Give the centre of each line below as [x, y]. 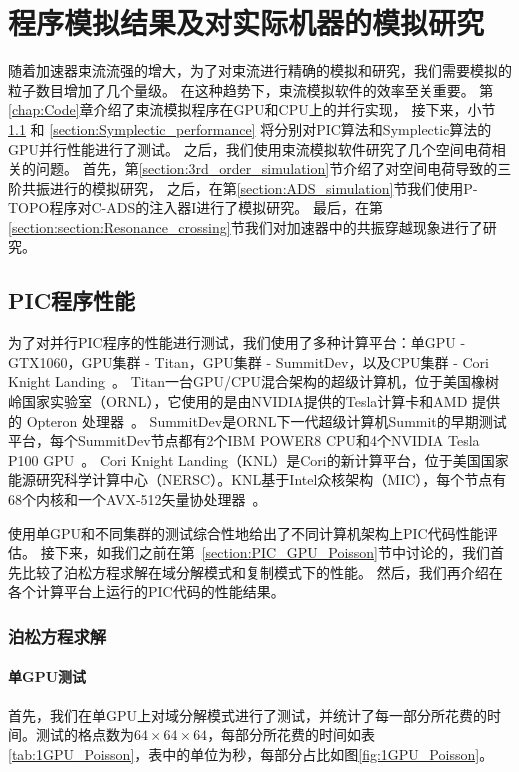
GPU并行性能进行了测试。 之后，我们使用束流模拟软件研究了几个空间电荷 [250, 148]
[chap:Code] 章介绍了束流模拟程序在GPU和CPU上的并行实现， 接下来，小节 [252, 109]
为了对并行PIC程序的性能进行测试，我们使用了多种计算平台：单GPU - [237, 342]
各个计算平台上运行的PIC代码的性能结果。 [146, 591]
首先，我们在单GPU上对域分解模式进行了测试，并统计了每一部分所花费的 [248, 714]
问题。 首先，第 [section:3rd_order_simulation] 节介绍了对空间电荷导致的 [266, 168]
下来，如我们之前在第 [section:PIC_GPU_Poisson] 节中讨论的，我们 [272, 552]
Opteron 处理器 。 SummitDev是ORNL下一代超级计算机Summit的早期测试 [266, 420]
